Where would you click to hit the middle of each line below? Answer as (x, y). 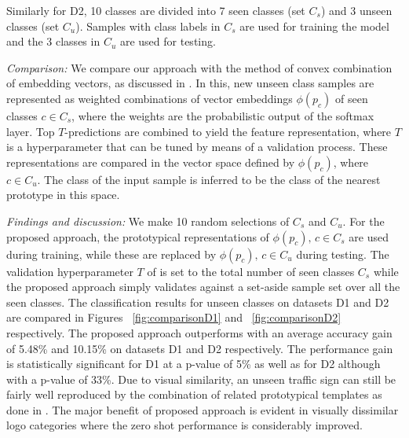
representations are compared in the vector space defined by (151, 162)
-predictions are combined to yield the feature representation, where (228, 131)
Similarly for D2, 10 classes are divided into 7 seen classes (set (156, 10)
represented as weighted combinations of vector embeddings (150, 98)
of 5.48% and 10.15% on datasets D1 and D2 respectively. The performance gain (200, 348)
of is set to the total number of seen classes (251, 271)
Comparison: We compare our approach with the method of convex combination (199, 67)
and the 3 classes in (53, 41)
